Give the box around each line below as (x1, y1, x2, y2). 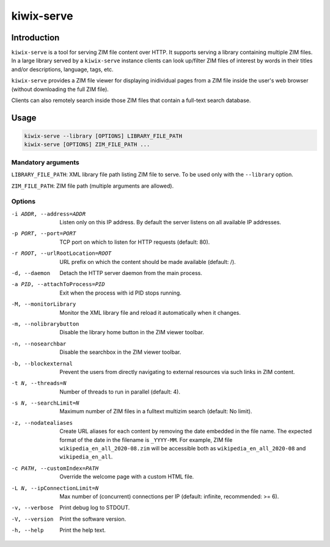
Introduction (11, 32, 60, 43)
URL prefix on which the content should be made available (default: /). (59, 258, 237, 265)
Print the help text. (59, 526, 106, 534)
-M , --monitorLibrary (11, 301, 76, 308)
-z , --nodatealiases (11, 419, 73, 426)
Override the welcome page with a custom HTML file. (59, 473, 194, 480)
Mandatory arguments (11, 158, 79, 166)
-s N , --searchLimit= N (11, 400, 79, 406)
